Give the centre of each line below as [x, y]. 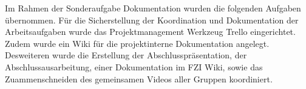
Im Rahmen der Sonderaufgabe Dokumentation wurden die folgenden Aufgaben [153, 8]
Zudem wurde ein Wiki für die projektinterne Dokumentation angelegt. [137, 43]
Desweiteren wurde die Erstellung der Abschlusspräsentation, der [126, 55]
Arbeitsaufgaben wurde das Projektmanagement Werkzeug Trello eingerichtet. [150, 32]
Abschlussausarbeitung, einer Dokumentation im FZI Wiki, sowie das [134, 66]
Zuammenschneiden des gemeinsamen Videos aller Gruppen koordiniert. [139, 78]
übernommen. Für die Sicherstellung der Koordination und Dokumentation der [152, 20]
